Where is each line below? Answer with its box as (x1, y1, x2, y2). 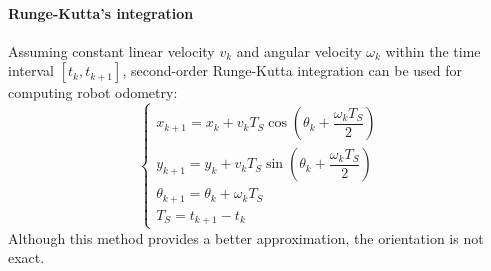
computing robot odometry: (8, 82, 178, 103)
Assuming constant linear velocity (8, 40, 215, 61)
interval (8, 60, 54, 81)
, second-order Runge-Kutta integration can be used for (122, 60, 462, 81)
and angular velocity (236, 40, 362, 61)
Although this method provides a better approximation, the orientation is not (8, 227, 484, 248)
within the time (385, 40, 481, 61)
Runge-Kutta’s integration (8, 2, 194, 23)
